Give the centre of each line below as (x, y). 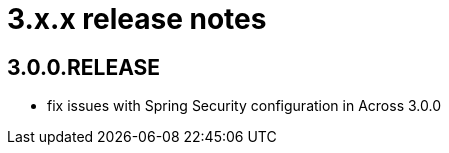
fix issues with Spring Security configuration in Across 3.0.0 (244, 106)
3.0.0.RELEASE (84, 67)
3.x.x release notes (137, 19)
